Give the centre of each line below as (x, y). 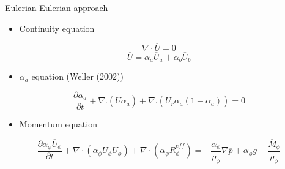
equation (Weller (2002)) (77, 76)
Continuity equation (57, 28)
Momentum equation (58, 123)
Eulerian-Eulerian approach (57, 7)
